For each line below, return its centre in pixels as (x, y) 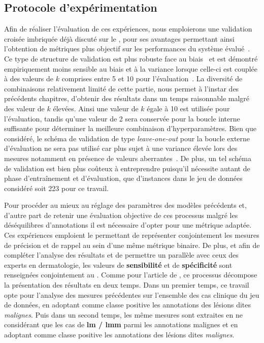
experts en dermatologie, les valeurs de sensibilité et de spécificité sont (118, 264)
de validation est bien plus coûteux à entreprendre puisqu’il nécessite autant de (127, 168)
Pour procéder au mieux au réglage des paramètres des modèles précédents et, (125, 205)
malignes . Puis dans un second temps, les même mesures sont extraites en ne (123, 314)
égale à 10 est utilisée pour (188, 108)
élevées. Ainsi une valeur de (96, 108)
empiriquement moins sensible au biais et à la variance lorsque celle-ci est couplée (131, 68)
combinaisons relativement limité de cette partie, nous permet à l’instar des (122, 88)
